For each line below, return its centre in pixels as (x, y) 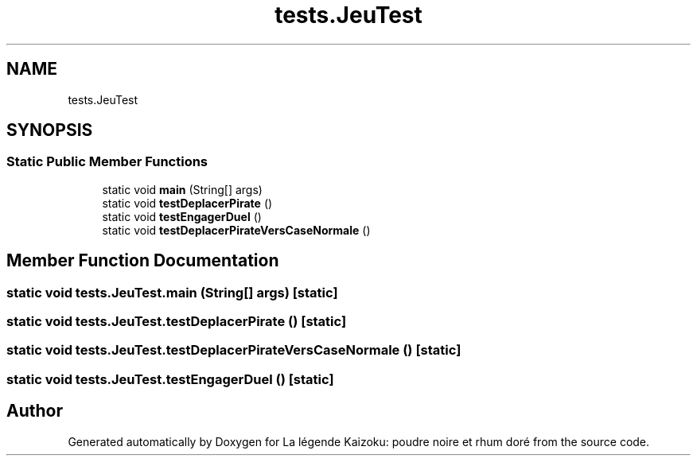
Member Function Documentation (143, 261)
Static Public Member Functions (107, 162)
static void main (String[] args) (182, 189)
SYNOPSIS (50, 130)
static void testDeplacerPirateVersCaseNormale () (236, 230)
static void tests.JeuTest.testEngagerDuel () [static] (170, 379)
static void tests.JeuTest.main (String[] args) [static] (172, 292)
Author (35, 411)
